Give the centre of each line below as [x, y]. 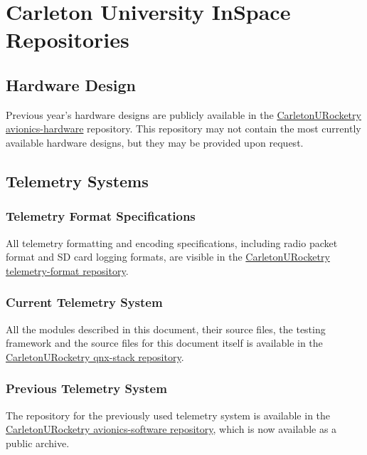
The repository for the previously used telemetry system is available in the [168, 415]
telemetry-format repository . [67, 270]
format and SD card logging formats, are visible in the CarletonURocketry [168, 257]
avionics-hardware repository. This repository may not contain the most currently [183, 129]
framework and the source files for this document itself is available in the [164, 343]
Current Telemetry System [84, 302]
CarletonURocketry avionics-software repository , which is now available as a [171, 429]
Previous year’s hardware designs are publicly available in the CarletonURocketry [183, 114]
